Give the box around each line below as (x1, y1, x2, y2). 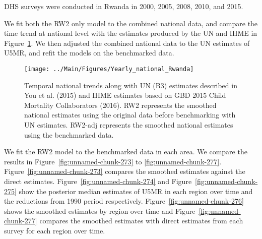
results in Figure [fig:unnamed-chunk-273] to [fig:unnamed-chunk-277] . (4, 156, 222, 166)
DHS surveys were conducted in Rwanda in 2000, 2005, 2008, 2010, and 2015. (4, 1, 243, 11)
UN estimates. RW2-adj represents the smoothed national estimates (24, 119, 233, 130)
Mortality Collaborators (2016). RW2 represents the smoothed (24, 99, 217, 110)
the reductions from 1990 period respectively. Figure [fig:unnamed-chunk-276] (4, 196, 244, 206)
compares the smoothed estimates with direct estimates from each (39, 215, 243, 226)
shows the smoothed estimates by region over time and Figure (4, 205, 195, 216)
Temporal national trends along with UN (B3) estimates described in (24, 80, 237, 90)
